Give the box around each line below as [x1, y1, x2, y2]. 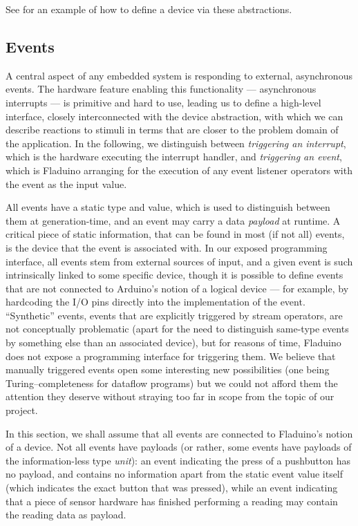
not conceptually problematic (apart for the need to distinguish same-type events [6, 321, 349, 336]
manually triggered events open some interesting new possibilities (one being [6, 362, 330, 377]
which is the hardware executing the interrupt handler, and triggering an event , [6, 149, 342, 164]
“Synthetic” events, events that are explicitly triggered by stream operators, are [6, 308, 343, 322]
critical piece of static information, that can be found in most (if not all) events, [6, 227, 345, 241]
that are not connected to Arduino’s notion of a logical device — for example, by [6, 281, 349, 295]
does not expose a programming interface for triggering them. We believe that [6, 348, 336, 363]
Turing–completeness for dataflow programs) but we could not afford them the [6, 375, 338, 390]
